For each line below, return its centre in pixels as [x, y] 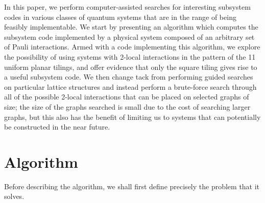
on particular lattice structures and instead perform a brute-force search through [130, 86]
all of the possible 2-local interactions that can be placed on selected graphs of [127, 97]
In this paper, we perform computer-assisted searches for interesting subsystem [127, 7]
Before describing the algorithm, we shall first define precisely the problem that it [132, 186]
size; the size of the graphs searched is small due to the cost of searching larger [127, 106]
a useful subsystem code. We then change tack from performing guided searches [129, 77]
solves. [14, 196]
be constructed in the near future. [57, 127]
